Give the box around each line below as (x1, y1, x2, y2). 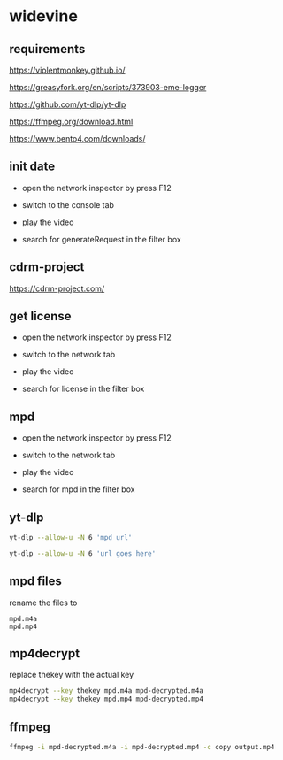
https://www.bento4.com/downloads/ (9, 134, 146, 143)
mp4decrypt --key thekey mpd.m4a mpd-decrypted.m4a (9, 687, 203, 695)
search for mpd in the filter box (21, 484, 135, 495)
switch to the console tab (21, 199, 115, 210)
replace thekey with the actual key (9, 670, 134, 680)
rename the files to (9, 597, 78, 608)
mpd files (9, 573, 62, 589)
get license (9, 309, 73, 324)
